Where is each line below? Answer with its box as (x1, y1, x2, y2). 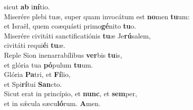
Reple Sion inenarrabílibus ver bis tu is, (4, 49, 122, 60)
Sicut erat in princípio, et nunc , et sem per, (4, 88, 137, 99)
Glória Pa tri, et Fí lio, (4, 69, 71, 79)
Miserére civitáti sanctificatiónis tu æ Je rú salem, (4, 30, 151, 40)
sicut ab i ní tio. (4, 1, 50, 11)
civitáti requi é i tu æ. (4, 40, 65, 50)
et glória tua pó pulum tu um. (4, 59, 93, 70)
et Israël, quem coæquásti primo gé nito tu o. (4, 21, 136, 31)
